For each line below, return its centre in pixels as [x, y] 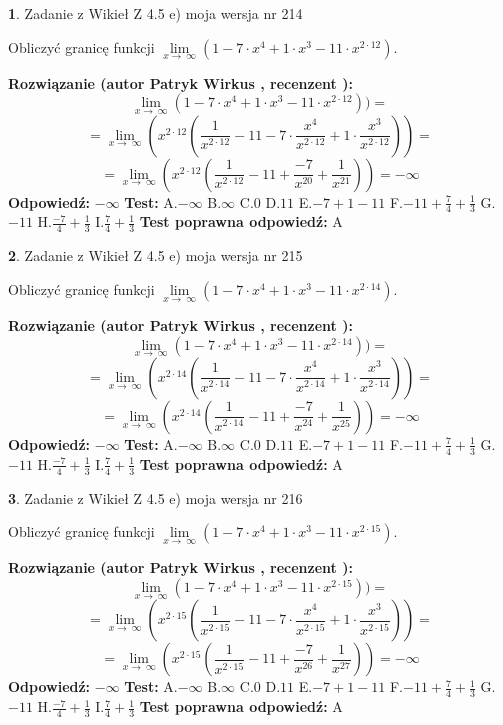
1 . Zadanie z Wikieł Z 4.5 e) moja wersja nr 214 [155, 13]
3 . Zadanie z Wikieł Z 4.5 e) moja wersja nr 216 [155, 497]
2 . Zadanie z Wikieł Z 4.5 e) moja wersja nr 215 [155, 255]
